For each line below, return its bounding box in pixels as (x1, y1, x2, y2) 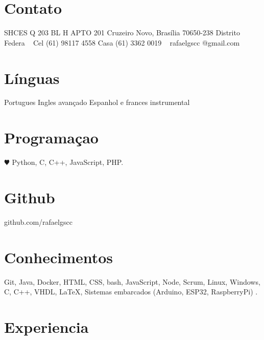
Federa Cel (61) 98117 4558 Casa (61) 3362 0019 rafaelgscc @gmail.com (4, 37, 240, 48)
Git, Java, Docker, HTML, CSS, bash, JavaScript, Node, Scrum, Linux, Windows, (4, 276, 260, 287)
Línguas (4, 67, 60, 88)
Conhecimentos (4, 246, 113, 267)
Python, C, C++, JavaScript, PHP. (12, 157, 124, 167)
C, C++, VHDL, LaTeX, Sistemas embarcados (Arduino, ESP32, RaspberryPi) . (4, 286, 258, 297)
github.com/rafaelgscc (4, 216, 73, 227)
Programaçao (4, 127, 99, 148)
